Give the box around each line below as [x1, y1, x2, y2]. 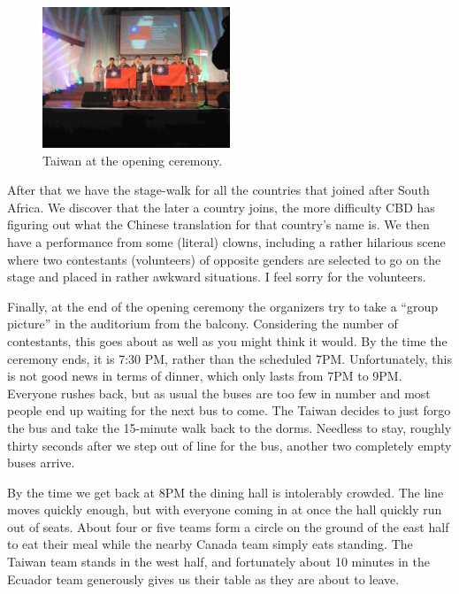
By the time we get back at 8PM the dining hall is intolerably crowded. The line [7, 482, 444, 501]
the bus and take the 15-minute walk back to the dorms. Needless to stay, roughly [7, 418, 452, 436]
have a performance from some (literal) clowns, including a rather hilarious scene [7, 232, 446, 251]
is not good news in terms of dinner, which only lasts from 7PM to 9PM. [7, 366, 402, 385]
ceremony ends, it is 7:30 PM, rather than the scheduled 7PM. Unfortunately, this [7, 349, 452, 367]
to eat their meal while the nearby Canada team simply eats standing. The [7, 535, 413, 553]
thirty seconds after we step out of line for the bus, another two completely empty [7, 436, 452, 454]
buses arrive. [7, 453, 75, 472]
